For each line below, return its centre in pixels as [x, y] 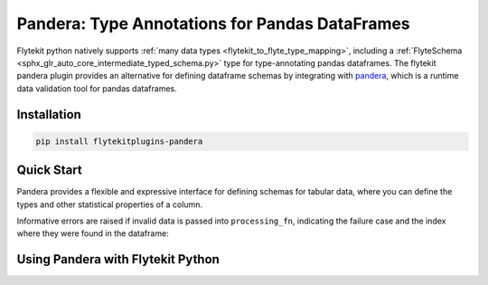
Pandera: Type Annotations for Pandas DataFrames [213, 24]
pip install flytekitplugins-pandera [119, 141]
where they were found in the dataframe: [93, 233]
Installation [49, 114]
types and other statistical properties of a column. [110, 204]
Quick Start [49, 171]
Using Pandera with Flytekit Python [118, 259]
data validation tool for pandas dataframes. [97, 88]
